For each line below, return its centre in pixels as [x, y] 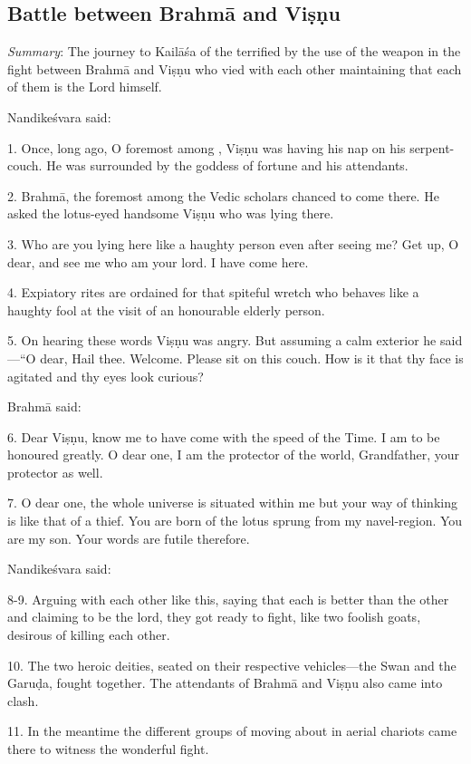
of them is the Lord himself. [85, 87]
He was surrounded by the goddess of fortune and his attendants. [227, 165]
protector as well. [55, 472]
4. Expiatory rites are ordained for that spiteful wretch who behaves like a [213, 292]
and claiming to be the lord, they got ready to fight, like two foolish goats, [214, 617]
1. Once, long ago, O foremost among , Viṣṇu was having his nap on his [207, 147]
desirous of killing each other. [89, 635]
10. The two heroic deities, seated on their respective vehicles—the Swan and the [232, 665]
